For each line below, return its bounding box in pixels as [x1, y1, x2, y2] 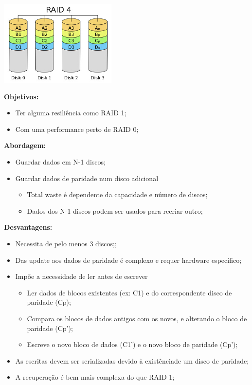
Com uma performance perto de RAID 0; [15, 124, 139, 134]
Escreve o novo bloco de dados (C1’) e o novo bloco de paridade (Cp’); [27, 339, 238, 349]
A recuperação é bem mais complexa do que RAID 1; [15, 372, 175, 382]
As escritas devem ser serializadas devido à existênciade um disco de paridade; [15, 355, 249, 366]
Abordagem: [4, 140, 46, 150]
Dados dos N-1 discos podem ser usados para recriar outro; [27, 205, 203, 216]
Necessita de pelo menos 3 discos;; [15, 238, 117, 248]
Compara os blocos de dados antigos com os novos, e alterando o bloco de [27, 313, 247, 323]
